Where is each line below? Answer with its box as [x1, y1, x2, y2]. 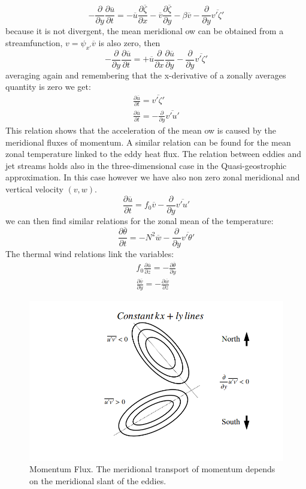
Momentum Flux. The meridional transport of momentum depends [29, 463, 275, 475]
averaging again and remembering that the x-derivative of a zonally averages [5, 68, 286, 81]
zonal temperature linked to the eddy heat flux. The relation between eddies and [5, 147, 302, 160]
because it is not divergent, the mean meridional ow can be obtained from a [5, 25, 284, 37]
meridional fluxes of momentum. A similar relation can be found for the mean [5, 135, 291, 148]
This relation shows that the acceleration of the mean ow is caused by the [5, 124, 276, 137]
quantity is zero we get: [5, 80, 91, 93]
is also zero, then [98, 36, 160, 49]
